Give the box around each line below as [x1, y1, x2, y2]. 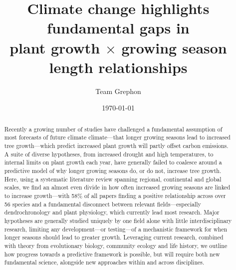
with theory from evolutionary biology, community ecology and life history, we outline [4, 241, 228, 249]
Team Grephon [95, 85, 141, 96]
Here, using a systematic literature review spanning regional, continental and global [4, 174, 222, 183]
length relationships [49, 56, 188, 77]
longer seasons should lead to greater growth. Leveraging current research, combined [4, 233, 224, 241]
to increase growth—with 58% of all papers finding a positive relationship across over [4, 191, 226, 199]
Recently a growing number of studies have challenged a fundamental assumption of [4, 124, 223, 133]
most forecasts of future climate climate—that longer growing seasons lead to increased [4, 133, 231, 141]
